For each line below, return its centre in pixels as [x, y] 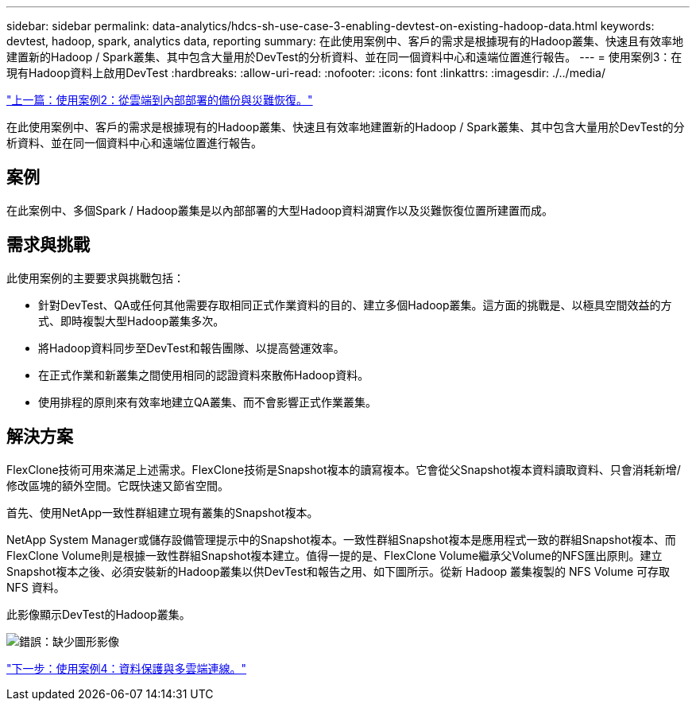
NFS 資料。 [36, 587]
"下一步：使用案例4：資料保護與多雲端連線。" [127, 668]
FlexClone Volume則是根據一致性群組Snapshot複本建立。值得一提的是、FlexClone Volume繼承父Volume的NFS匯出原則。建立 [334, 555]
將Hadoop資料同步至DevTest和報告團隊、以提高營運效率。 [191, 348]
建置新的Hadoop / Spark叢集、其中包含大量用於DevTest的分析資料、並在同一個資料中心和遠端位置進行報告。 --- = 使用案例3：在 [344, 57]
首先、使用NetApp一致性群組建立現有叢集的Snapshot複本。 [162, 512]
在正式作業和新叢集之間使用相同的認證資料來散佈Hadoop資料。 [204, 375]
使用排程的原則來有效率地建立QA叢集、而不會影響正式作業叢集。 [207, 402]
